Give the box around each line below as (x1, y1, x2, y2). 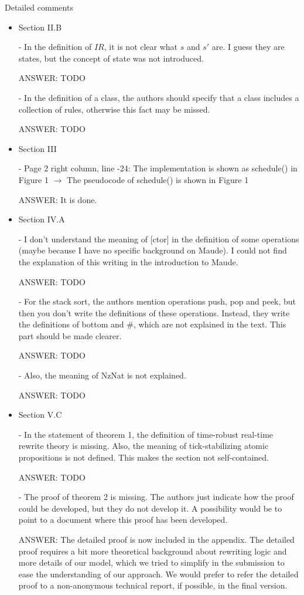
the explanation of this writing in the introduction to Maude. (18, 255, 238, 268)
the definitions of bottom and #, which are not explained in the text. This (18, 318, 286, 330)
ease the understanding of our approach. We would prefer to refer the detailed (18, 567, 299, 580)
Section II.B (18, 21, 62, 33)
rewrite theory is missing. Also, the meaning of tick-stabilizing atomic (18, 440, 269, 452)
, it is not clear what (104, 40, 178, 53)
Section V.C (18, 408, 62, 421)
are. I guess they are (211, 40, 285, 53)
